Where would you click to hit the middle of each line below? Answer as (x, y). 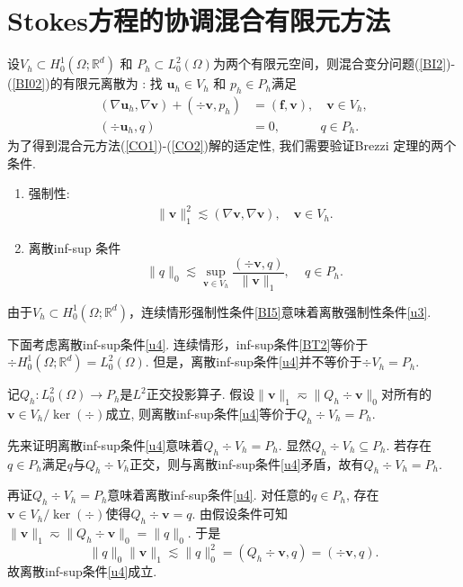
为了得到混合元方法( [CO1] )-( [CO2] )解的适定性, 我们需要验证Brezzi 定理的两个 (232, 144)
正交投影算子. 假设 (200, 394)
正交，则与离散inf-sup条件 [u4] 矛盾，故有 (247, 463)
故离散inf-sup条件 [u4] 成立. (82, 571)
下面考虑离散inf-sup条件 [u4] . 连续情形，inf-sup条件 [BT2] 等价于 (188, 343)
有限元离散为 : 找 (112, 83)
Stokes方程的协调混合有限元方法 (199, 20)
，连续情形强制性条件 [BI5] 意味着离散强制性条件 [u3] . (280, 311)
